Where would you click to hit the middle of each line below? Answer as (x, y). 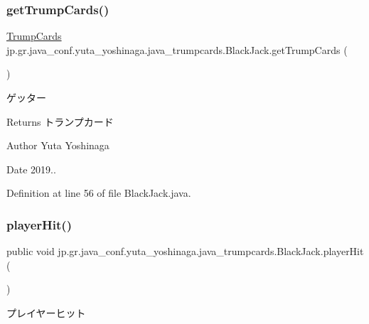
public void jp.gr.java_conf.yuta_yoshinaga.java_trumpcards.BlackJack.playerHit (185, 251)
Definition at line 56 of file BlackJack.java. (99, 193)
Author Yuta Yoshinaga (58, 145)
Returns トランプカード (60, 121)
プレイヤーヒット (46, 312)
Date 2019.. (31, 169)
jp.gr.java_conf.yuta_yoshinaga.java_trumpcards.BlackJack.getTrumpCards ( (177, 49)
